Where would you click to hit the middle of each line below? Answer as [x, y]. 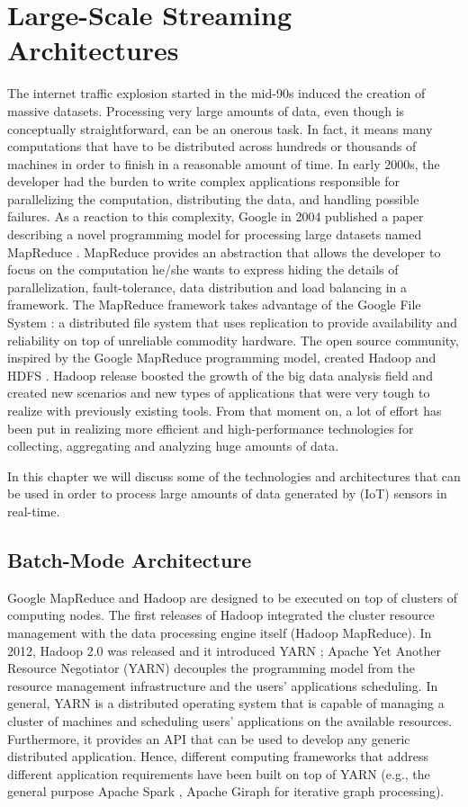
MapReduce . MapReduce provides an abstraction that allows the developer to [224, 251]
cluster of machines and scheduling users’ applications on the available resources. [230, 720]
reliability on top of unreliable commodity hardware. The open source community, [233, 340]
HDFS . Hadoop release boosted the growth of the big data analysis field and [220, 375]
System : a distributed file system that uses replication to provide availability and [232, 323]
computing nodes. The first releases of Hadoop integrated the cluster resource [221, 615]
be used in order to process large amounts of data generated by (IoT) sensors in [227, 493]
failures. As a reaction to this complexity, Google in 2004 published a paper [216, 216]
